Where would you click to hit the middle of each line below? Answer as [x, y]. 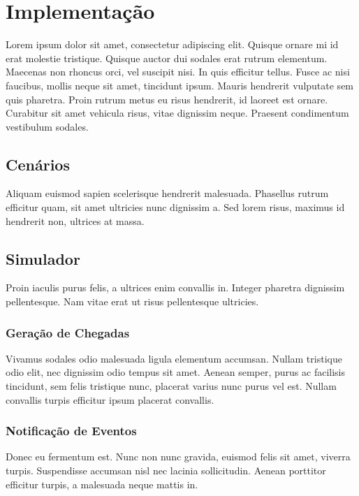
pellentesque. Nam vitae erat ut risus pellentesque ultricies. [132, 301]
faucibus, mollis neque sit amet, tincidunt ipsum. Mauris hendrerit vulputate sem [180, 85]
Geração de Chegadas [68, 332]
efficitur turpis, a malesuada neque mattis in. [102, 484]
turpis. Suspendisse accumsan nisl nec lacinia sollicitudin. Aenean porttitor [166, 471]
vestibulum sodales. [47, 126]
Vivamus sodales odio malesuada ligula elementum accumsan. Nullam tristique [174, 358]
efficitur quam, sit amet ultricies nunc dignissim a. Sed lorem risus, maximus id [175, 207]
